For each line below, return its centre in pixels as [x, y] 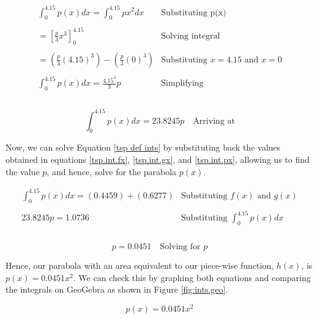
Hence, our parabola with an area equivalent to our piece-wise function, [140, 265]
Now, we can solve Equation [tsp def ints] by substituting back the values [143, 147]
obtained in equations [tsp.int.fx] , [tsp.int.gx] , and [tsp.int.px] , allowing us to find [158, 159]
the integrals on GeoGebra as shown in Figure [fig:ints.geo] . [117, 289]
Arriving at [214, 121]
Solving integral [191, 36]
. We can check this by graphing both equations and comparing [192, 277]
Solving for [180, 247]
